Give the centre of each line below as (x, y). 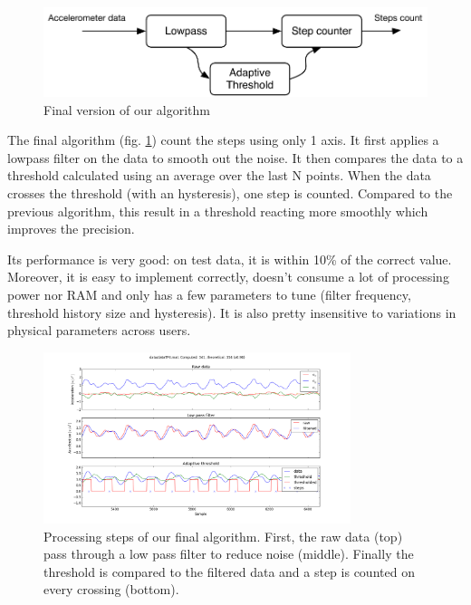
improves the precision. (71, 229)
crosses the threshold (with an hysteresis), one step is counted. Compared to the (230, 193)
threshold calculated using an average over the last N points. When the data (219, 175)
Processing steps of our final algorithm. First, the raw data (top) (223, 536)
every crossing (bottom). (111, 589)
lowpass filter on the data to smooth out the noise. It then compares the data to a (235, 157)
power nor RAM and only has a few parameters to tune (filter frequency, (209, 294)
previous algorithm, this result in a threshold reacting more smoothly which (218, 211)
